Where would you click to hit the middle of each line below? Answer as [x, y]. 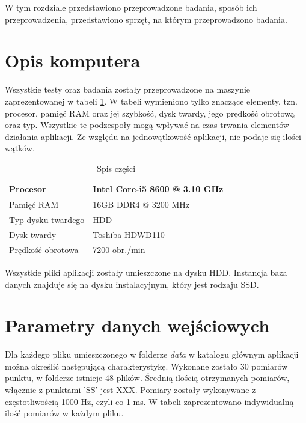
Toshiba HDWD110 [129, 234]
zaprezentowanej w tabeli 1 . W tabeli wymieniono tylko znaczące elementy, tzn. [151, 101]
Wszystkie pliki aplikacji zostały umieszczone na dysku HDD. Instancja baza [146, 272]
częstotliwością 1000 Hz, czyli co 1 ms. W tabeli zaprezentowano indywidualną [149, 401]
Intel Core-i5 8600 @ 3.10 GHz [158, 189]
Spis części [116, 168]
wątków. [20, 148]
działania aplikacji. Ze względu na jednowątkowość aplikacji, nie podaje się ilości [153, 136]
